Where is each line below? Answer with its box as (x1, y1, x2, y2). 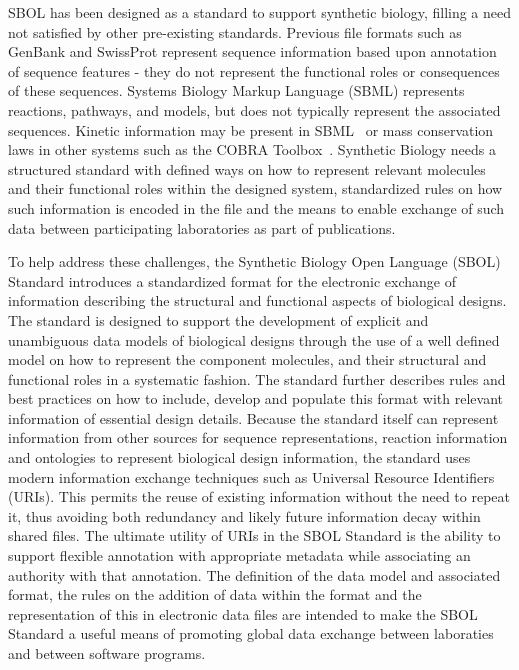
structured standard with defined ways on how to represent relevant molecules (8, 158, 486, 179)
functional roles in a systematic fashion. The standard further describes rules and (8, 368, 506, 389)
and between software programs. (8, 643, 206, 663)
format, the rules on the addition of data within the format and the (8, 584, 422, 605)
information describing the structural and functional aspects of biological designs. (8, 290, 507, 311)
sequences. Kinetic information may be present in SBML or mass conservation (8, 119, 494, 140)
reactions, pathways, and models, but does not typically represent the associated (8, 99, 501, 120)
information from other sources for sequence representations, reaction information (8, 427, 508, 448)
